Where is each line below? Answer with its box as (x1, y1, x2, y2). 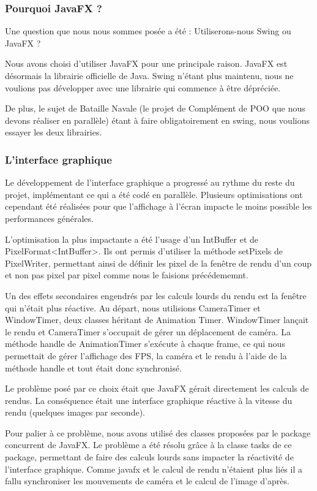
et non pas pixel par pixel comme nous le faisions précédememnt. (5, 268, 248, 281)
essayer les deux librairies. (5, 126, 102, 139)
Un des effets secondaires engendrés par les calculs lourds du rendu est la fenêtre (5, 289, 307, 302)
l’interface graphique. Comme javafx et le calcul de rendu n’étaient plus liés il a (5, 462, 302, 475)
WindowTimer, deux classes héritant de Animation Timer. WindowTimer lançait (5, 313, 309, 326)
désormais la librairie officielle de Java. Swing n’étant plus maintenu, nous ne (5, 69, 294, 82)
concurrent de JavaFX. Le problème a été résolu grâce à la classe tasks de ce (5, 438, 292, 451)
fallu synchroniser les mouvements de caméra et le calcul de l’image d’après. (5, 474, 289, 487)
